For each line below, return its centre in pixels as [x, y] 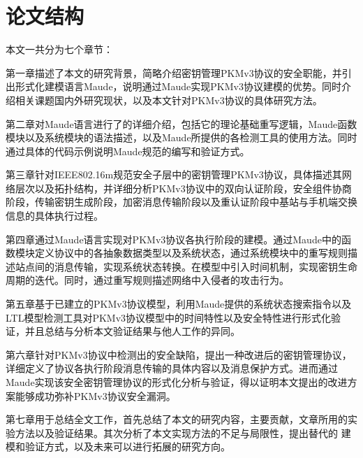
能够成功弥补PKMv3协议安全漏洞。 [95, 395]
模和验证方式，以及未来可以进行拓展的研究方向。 [118, 446]
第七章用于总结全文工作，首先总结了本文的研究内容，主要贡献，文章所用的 [177, 419]
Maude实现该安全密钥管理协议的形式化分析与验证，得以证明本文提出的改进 [177, 382]
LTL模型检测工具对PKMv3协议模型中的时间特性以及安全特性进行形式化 [169, 317]
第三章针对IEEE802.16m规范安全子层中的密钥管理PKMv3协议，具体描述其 [174, 174]
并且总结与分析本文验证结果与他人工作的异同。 [132, 331]
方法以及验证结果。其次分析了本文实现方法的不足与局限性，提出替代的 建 [183, 432]
